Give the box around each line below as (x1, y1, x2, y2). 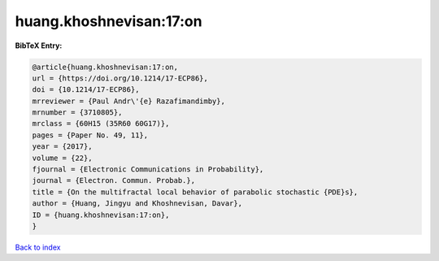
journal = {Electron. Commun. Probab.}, (32, 176, 195, 185)
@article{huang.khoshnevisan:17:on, (32, 62, 179, 72)
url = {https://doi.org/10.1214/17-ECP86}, (32, 73, 209, 83)
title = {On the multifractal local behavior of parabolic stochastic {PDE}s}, (32, 187, 359, 197)
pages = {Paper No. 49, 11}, (32, 130, 149, 140)
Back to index (15, 242, 61, 252)
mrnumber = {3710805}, (32, 108, 123, 117)
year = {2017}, (32, 142, 93, 151)
